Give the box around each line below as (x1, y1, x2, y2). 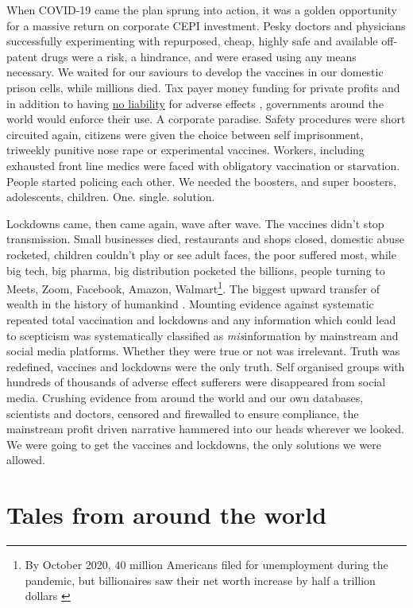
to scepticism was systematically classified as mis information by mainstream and (6, 327, 399, 343)
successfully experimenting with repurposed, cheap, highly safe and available (6, 33, 378, 49)
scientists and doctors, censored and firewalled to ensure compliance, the (6, 405, 359, 421)
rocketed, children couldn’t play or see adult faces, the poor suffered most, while (6, 246, 396, 262)
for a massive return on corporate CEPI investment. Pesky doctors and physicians (6, 17, 406, 33)
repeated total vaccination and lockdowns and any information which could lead (6, 311, 396, 327)
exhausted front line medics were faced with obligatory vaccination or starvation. (6, 157, 400, 173)
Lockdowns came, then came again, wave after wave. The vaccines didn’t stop (6, 215, 384, 231)
